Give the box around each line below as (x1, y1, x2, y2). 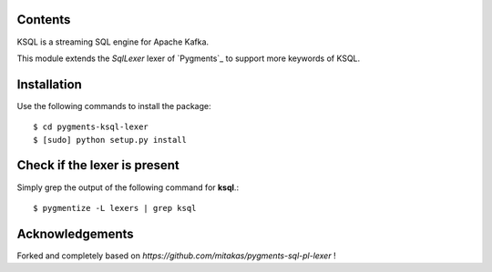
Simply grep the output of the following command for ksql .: (16, 182, 240, 193)
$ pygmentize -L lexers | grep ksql (33, 203, 197, 213)
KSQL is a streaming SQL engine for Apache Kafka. (16, 36, 210, 47)
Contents (16, 12, 71, 27)
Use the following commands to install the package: (16, 100, 211, 111)
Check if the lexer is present (16, 157, 179, 173)
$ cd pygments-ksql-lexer (33, 122, 149, 132)
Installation (16, 76, 82, 92)
